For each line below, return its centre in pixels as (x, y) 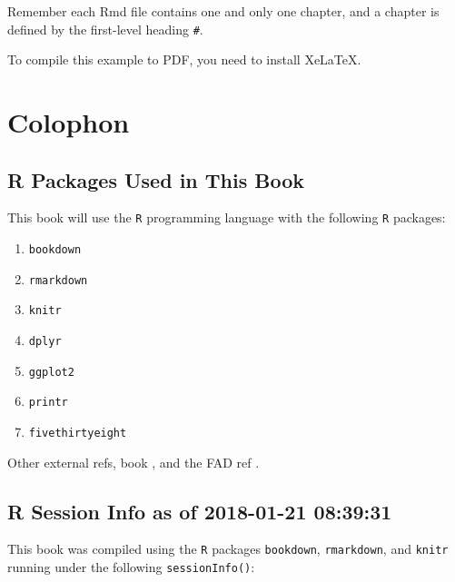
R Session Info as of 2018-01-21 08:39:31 (200, 511)
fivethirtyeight (78, 434)
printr (48, 403)
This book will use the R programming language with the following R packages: (227, 217)
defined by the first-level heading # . (105, 29)
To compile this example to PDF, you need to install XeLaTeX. (184, 59)
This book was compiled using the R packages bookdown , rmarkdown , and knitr (228, 549)
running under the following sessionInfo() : (131, 567)
